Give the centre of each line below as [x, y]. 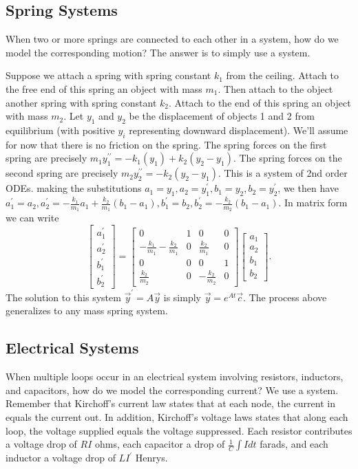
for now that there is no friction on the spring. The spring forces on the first [166, 144]
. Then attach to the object [275, 88]
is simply [182, 297]
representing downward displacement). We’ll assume [239, 130]
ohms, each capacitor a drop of [160, 444]
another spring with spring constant [81, 102]
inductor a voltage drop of [61, 458]
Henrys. [151, 458]
